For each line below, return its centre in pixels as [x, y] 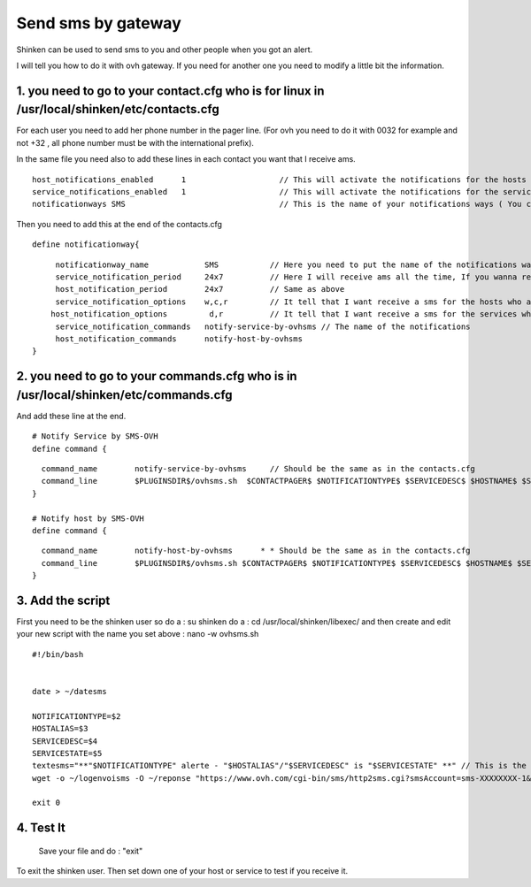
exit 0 [46, 803]
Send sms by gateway [99, 23]
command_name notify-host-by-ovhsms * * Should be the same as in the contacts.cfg [256, 551]
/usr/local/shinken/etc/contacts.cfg [118, 109]
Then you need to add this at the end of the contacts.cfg [119, 224]
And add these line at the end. [71, 416]
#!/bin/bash [58, 654]
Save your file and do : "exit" [91, 851]
